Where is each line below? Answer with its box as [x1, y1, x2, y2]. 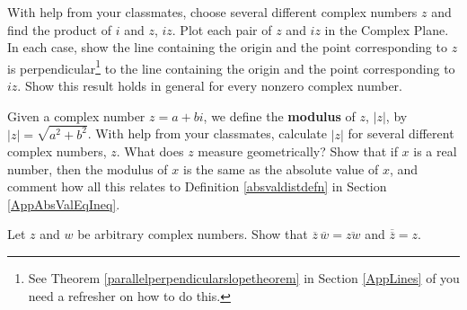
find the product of [7, 20, 111, 39]
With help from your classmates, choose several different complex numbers [7, 3, 418, 21]
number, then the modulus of [7, 159, 168, 178]
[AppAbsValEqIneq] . [7, 194, 120, 213]
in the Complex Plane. [324, 20, 449, 39]
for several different [348, 124, 454, 143]
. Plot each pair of [172, 20, 272, 39]
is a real [413, 142, 457, 161]
